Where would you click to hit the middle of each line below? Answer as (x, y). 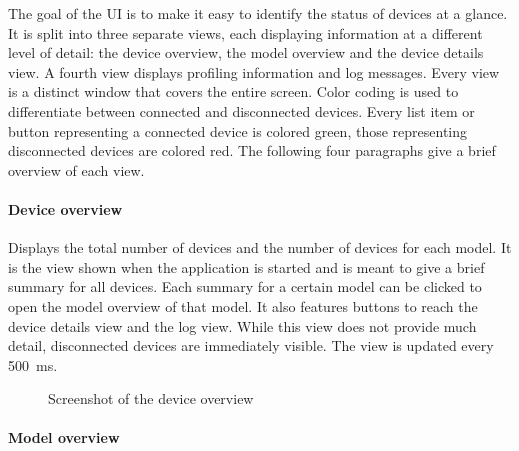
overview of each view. (76, 169)
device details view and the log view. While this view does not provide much (242, 325)
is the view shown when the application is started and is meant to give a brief (246, 266)
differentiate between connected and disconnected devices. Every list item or (241, 110)
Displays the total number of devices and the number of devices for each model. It (260, 247)
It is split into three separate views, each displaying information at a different (245, 32)
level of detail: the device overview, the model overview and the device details (246, 52)
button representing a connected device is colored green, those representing (238, 130)
